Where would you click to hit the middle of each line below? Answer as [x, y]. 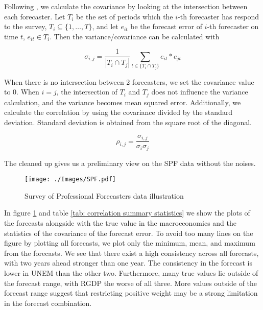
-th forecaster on [233, 26]
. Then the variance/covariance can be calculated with [135, 36]
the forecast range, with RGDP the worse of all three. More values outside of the [131, 283]
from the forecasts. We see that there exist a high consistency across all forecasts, [131, 253]
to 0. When [22, 92]
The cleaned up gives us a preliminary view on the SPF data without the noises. [130, 163]
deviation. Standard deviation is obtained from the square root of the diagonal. [128, 122]
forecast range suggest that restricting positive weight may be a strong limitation [131, 293]
